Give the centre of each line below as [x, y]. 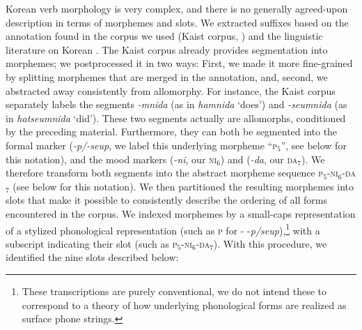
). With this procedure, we [270, 243]
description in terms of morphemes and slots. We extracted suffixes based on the [177, 22]
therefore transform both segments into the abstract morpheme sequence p [165, 173]
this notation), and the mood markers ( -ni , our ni [111, 159]
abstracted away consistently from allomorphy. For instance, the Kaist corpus [171, 90]
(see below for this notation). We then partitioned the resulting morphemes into [183, 186]
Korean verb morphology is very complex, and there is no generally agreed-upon [177, 8]
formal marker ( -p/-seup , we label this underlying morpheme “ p [141, 145]
